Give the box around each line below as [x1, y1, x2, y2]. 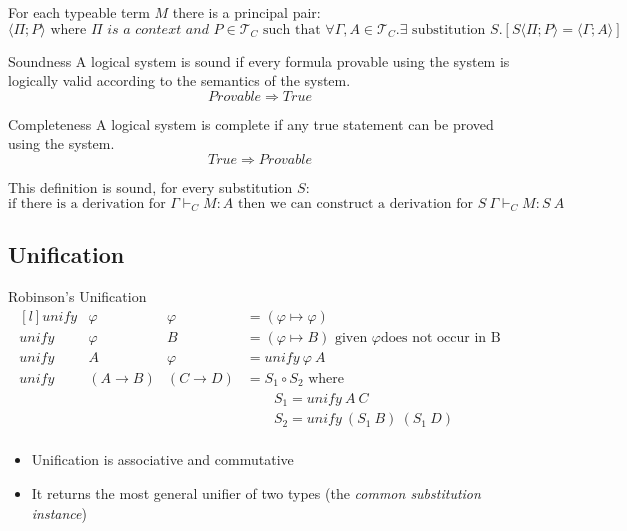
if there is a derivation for [8, 196, 166, 211]
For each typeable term [8, 2, 150, 22]
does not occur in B [381, 330, 501, 345]
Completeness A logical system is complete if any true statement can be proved [8, 113, 494, 134]
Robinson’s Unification [8, 286, 147, 307]
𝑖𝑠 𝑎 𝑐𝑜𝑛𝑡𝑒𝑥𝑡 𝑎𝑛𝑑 [107, 22, 209, 37]
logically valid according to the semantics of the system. [8, 70, 351, 91]
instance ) [31, 502, 87, 523]
